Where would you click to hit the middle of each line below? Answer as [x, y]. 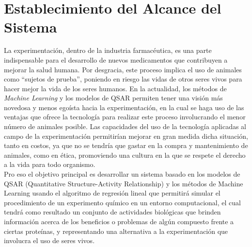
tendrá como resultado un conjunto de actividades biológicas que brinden [112, 212]
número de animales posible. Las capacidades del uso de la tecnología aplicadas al [125, 126]
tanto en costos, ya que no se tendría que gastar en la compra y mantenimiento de [126, 145]
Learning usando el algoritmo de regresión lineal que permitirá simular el [112, 193]
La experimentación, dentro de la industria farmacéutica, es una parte [108, 50]
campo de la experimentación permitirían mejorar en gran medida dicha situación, [126, 136]
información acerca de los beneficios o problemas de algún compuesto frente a [119, 221]
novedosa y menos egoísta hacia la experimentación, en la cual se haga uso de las [124, 107]
